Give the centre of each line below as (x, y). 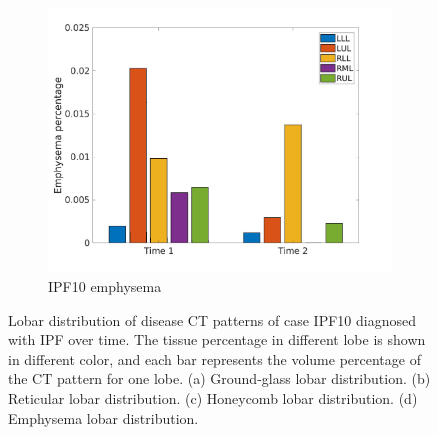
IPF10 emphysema (105, 285)
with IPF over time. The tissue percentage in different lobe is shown (217, 339)
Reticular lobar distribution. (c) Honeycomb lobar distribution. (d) (213, 397)
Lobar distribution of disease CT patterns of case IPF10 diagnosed (212, 319)
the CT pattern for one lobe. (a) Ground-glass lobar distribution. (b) (219, 378)
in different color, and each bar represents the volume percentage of (214, 358)
